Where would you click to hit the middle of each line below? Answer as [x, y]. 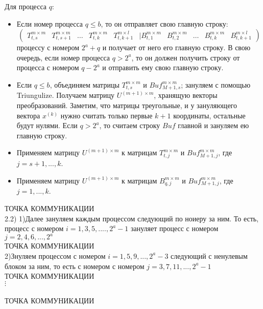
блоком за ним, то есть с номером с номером [75, 266]
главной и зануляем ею [213, 125]
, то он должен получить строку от [186, 57]
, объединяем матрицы [85, 84]
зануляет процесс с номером [174, 228]
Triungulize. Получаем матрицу [66, 95]
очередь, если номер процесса [63, 57]
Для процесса [26, 6]
